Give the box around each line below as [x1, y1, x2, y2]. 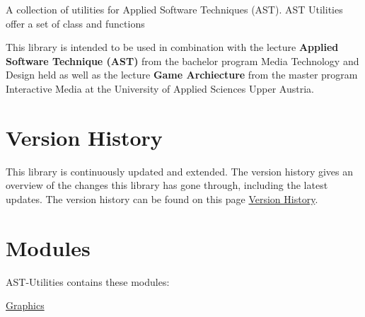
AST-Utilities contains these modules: [6, 274, 170, 289]
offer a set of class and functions [6, 16, 145, 30]
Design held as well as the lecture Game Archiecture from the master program [6, 67, 358, 82]
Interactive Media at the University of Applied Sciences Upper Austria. [6, 81, 314, 96]
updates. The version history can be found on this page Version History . [6, 191, 318, 206]
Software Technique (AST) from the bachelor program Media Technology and [6, 53, 359, 68]
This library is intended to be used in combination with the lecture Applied [6, 40, 339, 54]
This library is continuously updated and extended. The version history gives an [6, 163, 354, 178]
